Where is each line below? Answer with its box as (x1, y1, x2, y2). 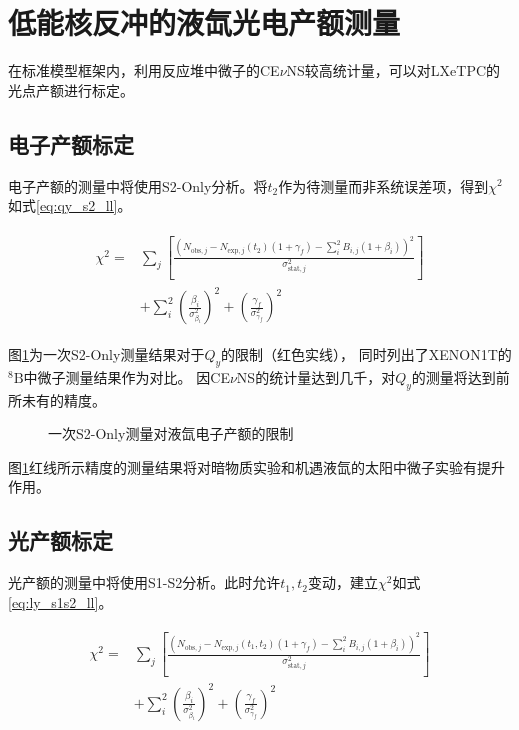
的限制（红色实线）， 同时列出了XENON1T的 (221, 344, 512, 365)
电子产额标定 (8, 128, 134, 159)
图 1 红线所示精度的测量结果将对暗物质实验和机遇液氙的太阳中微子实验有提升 (8, 456, 505, 477)
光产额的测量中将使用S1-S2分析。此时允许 (8, 572, 281, 593)
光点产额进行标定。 (8, 79, 134, 100)
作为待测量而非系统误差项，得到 (278, 175, 489, 196)
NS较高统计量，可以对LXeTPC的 (286, 60, 501, 81)
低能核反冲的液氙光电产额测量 (8, 2, 401, 43)
